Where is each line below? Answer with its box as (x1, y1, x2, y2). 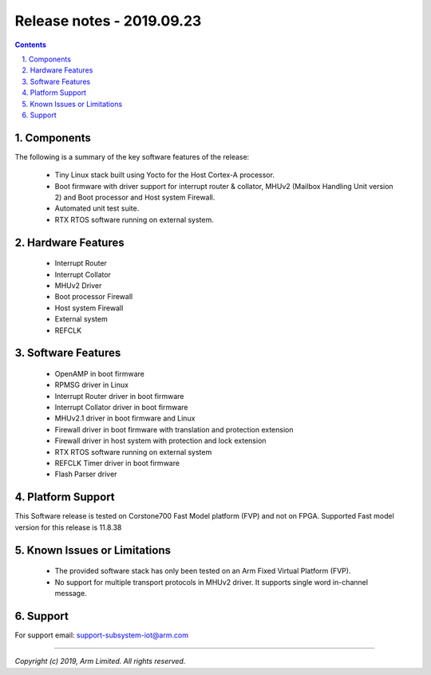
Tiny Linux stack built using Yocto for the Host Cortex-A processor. (54, 170, 275, 180)
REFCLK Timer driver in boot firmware (54, 459, 180, 468)
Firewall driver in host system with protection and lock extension (54, 436, 267, 446)
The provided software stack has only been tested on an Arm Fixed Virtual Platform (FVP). (54, 566, 351, 576)
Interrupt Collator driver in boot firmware (54, 403, 188, 412)
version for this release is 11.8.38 (14, 523, 122, 532)
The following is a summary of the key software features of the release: (14, 152, 250, 161)
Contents (14, 40, 47, 49)
